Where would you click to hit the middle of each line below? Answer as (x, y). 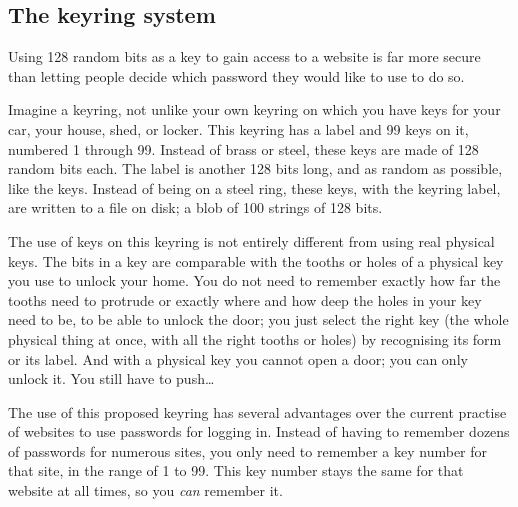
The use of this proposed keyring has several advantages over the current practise (257, 411)
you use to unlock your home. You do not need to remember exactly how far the (254, 280)
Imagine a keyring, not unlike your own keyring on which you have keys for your (254, 109)
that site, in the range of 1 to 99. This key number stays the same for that (236, 470)
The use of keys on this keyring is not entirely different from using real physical (251, 240)
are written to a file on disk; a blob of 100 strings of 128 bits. (195, 207)
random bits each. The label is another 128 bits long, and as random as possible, (255, 168)
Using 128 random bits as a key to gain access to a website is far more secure (244, 56)
